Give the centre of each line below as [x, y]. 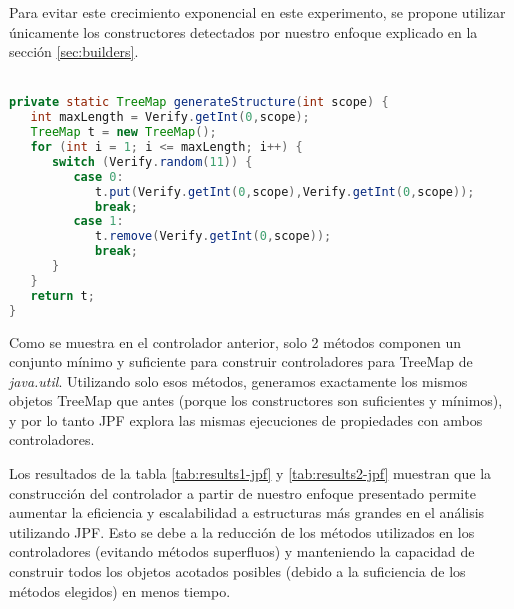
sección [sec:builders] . [74, 51]
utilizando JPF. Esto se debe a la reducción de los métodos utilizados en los [242, 531]
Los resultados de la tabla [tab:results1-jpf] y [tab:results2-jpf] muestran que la [250, 473]
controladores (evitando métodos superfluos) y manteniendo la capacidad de [242, 551]
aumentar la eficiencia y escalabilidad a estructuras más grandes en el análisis [247, 512]
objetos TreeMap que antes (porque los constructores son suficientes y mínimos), [256, 400]
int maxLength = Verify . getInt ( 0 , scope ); [170, 117]
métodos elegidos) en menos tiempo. [120, 590]
